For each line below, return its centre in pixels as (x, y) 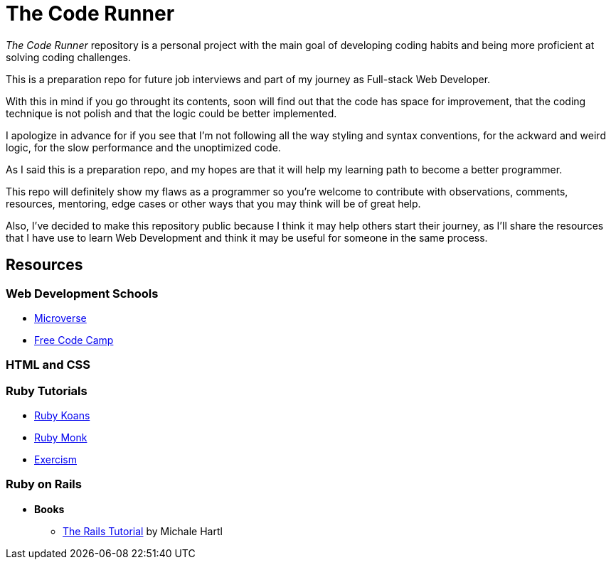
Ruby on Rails (44, 484)
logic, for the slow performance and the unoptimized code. (143, 147)
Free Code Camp (74, 340)
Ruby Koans (62, 416)
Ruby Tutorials (47, 391)
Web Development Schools (82, 293)
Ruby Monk (61, 438)
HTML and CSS (48, 365)
